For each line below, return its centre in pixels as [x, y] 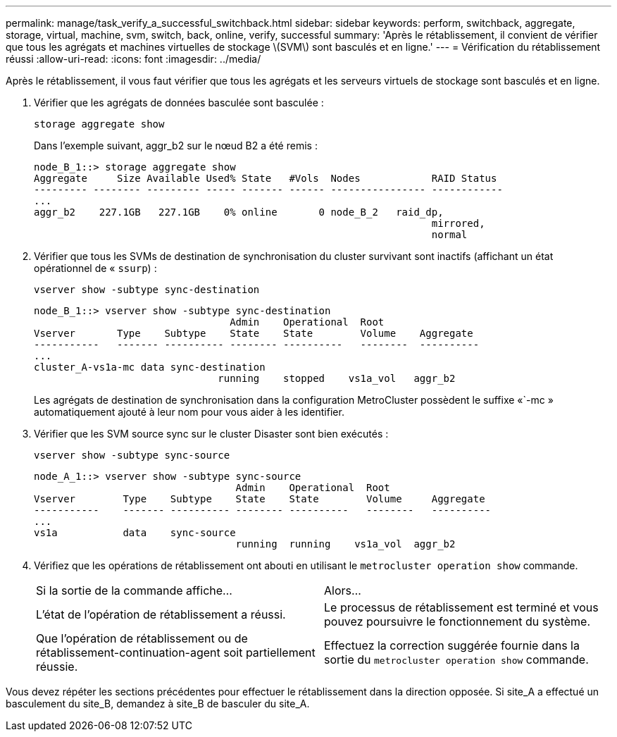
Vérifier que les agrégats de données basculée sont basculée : [179, 103]
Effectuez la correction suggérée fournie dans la [452, 645]
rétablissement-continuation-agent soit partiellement [176, 652]
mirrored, [458, 223]
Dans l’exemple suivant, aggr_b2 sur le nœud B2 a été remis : [176, 145]
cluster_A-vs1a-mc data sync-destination [150, 367]
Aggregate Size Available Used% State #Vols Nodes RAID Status [266, 178]
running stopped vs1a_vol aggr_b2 [337, 378]
